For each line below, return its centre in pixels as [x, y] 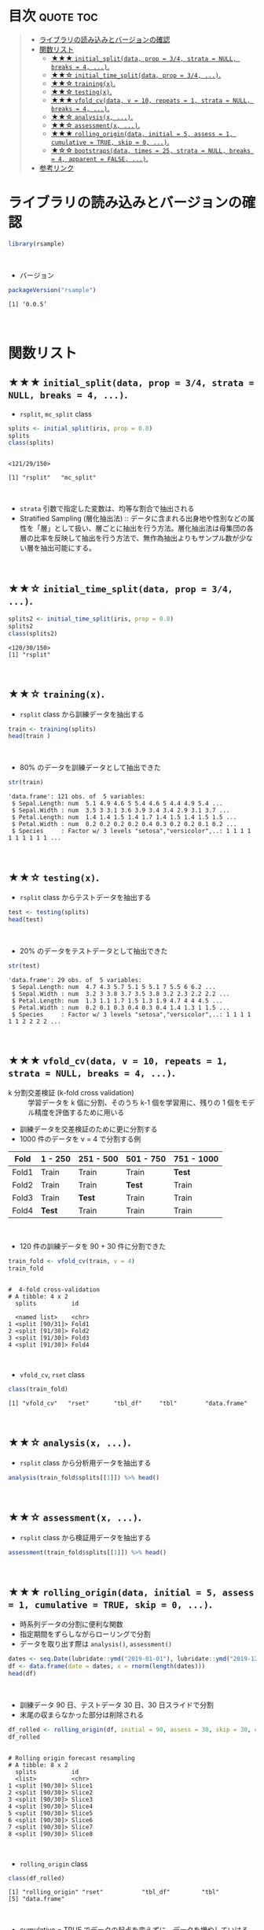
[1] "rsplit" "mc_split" [52, 478]
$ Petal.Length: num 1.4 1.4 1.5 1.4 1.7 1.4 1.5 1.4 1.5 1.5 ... [124, 817]
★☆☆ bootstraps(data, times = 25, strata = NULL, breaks [151, 150]
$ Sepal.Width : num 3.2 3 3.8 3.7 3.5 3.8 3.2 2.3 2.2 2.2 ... [121, 994]
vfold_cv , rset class [52, 1375]
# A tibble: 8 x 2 [38, 1765]
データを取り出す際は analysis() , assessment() [96, 1644]
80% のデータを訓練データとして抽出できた [90, 768]
